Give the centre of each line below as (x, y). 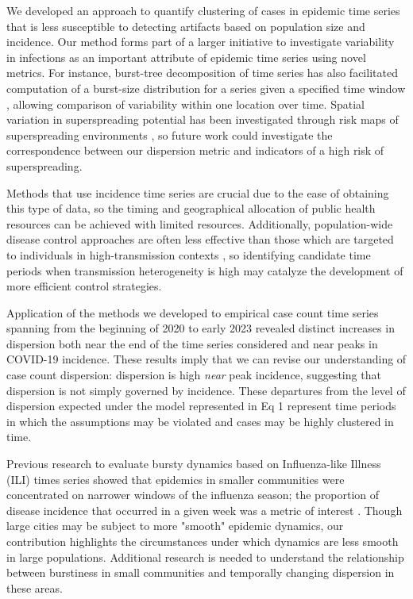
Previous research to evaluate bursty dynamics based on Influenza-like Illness (194, 464)
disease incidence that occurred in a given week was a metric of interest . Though (205, 510)
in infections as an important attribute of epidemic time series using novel (186, 57)
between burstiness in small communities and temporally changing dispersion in (201, 572)
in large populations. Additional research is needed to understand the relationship (205, 557)
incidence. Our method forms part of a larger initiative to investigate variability (201, 42)
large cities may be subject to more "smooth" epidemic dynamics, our (175, 526)
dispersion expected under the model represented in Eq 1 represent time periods (201, 406)
